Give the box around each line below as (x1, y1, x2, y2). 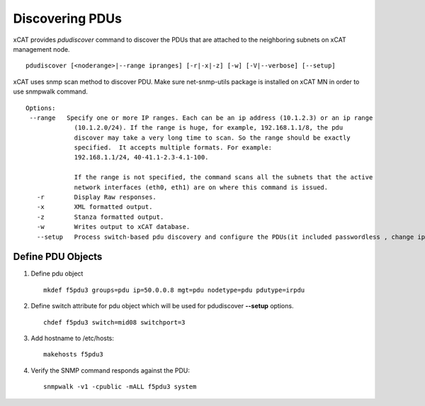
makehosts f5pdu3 (43, 351, 103, 359)
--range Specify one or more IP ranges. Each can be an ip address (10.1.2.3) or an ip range (29, 113, 373, 122)
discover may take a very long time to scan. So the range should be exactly (74, 133, 351, 142)
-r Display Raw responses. (36, 193, 157, 201)
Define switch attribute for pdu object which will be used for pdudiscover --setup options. (30, 302, 294, 310)
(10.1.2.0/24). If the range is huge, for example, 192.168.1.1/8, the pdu (74, 124, 344, 132)
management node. (13, 45, 70, 53)
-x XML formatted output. (36, 203, 153, 211)
